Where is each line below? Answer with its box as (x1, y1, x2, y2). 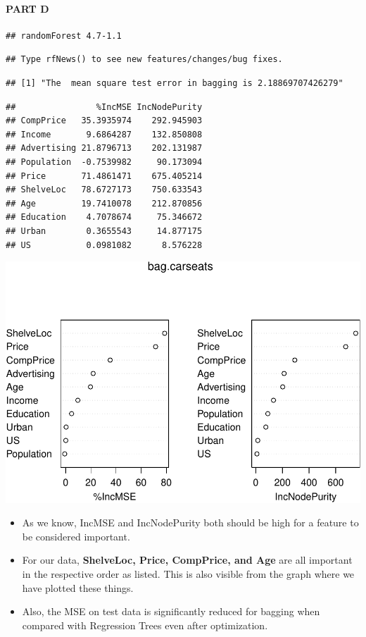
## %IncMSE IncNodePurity (6, 101, 203, 112)
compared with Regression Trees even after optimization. (22, 617, 268, 632)
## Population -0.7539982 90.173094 (6, 156, 203, 167)
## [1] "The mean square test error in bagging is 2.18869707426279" (6, 78, 343, 88)
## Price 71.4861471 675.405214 (6, 171, 203, 181)
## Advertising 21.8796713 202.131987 (6, 143, 203, 154)
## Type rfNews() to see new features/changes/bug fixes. (6, 54, 283, 65)
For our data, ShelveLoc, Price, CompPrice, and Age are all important (22, 552, 353, 567)
